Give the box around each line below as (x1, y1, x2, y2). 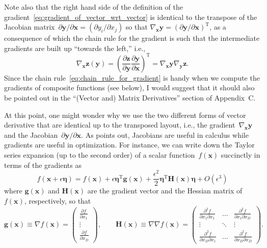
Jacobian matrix (4, 21, 55, 32)
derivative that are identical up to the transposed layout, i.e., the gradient (4, 119, 235, 130)
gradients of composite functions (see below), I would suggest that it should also (4, 82, 255, 93)
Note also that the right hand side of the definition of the (4, 2, 183, 12)
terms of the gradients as (4, 159, 82, 170)
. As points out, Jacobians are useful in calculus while (81, 129, 249, 140)
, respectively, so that (24, 195, 91, 206)
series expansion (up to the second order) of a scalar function (4, 150, 195, 160)
